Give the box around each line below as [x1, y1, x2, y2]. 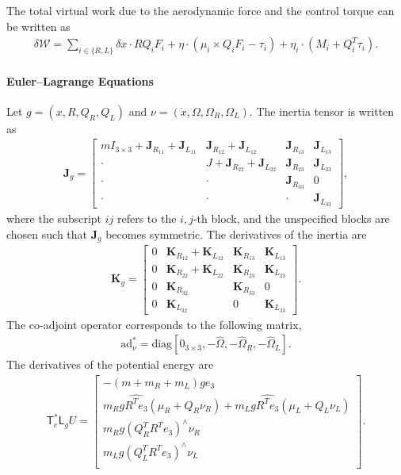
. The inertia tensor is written [249, 102, 395, 119]
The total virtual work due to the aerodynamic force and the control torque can [6, 2, 395, 18]
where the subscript [6, 210, 102, 226]
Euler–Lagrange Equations [6, 72, 154, 89]
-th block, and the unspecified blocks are [193, 210, 390, 226]
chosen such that [6, 225, 88, 242]
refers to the [116, 210, 177, 226]
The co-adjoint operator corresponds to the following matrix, [6, 316, 302, 332]
